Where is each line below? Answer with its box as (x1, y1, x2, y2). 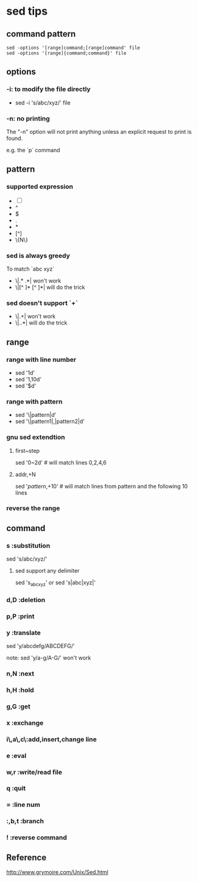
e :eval (6, 751, 27, 760)
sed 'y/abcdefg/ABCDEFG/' (6, 642, 75, 650)
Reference (6, 852, 47, 862)
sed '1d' (15, 369, 35, 377)
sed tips (6, 4, 48, 18)
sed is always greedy (6, 251, 70, 260)
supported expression (6, 182, 73, 191)
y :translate (6, 628, 41, 637)
